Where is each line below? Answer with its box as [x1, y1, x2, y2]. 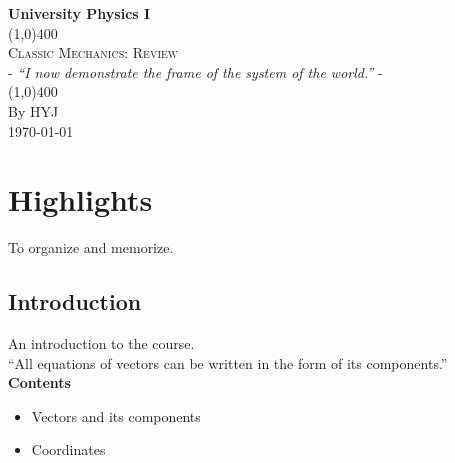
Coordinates [31, 439, 106, 460]
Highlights [8, 179, 153, 220]
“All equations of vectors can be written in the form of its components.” [8, 352, 448, 373]
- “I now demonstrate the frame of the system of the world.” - [8, 61, 383, 82]
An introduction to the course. [8, 333, 195, 354]
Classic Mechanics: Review [8, 42, 179, 63]
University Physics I [8, 3, 151, 23]
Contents [8, 372, 71, 393]
